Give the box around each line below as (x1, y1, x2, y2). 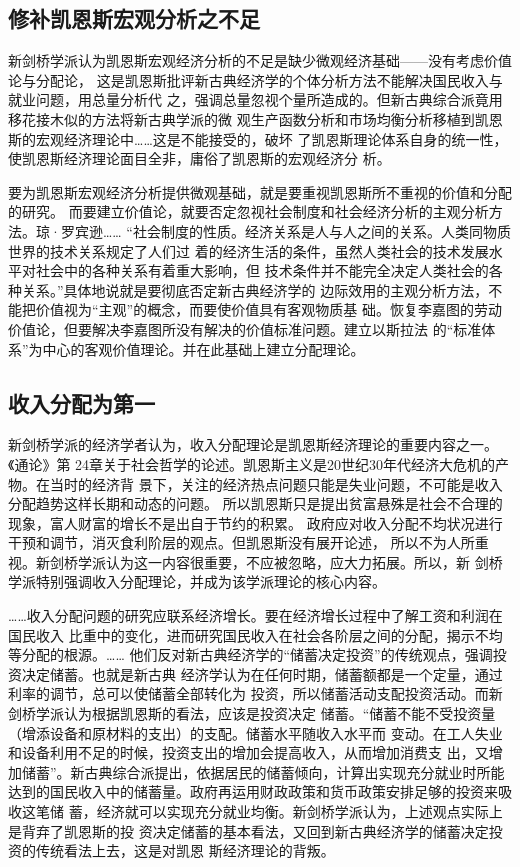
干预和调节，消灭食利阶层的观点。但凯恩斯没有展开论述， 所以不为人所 (8, 532, 475, 553)
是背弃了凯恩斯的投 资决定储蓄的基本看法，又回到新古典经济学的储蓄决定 (8, 820, 489, 841)
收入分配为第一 (8, 387, 155, 418)
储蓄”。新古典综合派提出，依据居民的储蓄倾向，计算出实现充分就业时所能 (21, 761, 505, 782)
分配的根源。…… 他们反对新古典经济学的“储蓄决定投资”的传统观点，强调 (21, 644, 493, 665)
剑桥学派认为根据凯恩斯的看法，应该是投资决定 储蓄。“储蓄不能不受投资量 (8, 703, 496, 724)
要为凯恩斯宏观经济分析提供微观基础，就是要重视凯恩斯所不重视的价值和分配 (8, 181, 512, 202)
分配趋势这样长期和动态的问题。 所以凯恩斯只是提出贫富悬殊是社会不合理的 (8, 493, 503, 514)
